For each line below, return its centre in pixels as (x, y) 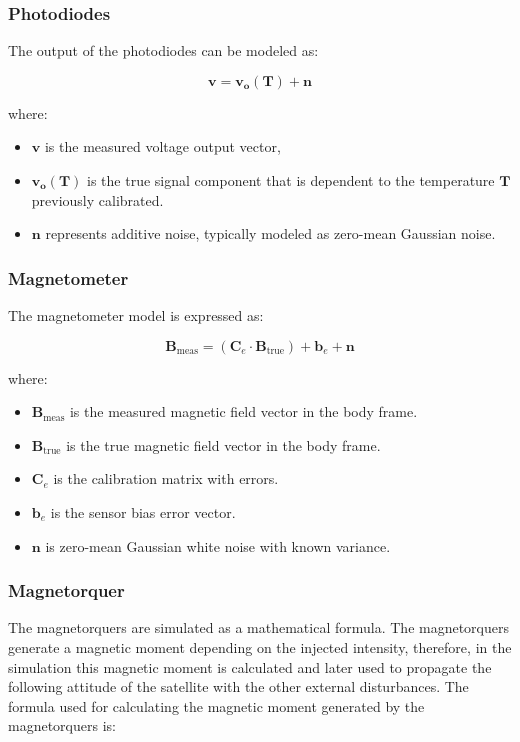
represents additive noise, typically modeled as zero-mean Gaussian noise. (270, 233)
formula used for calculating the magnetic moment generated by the (216, 705)
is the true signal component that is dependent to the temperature (291, 180)
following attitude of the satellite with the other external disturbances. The (238, 686)
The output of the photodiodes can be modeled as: (163, 50)
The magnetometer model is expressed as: (136, 315)
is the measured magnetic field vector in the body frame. (243, 411)
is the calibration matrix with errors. (166, 478)
